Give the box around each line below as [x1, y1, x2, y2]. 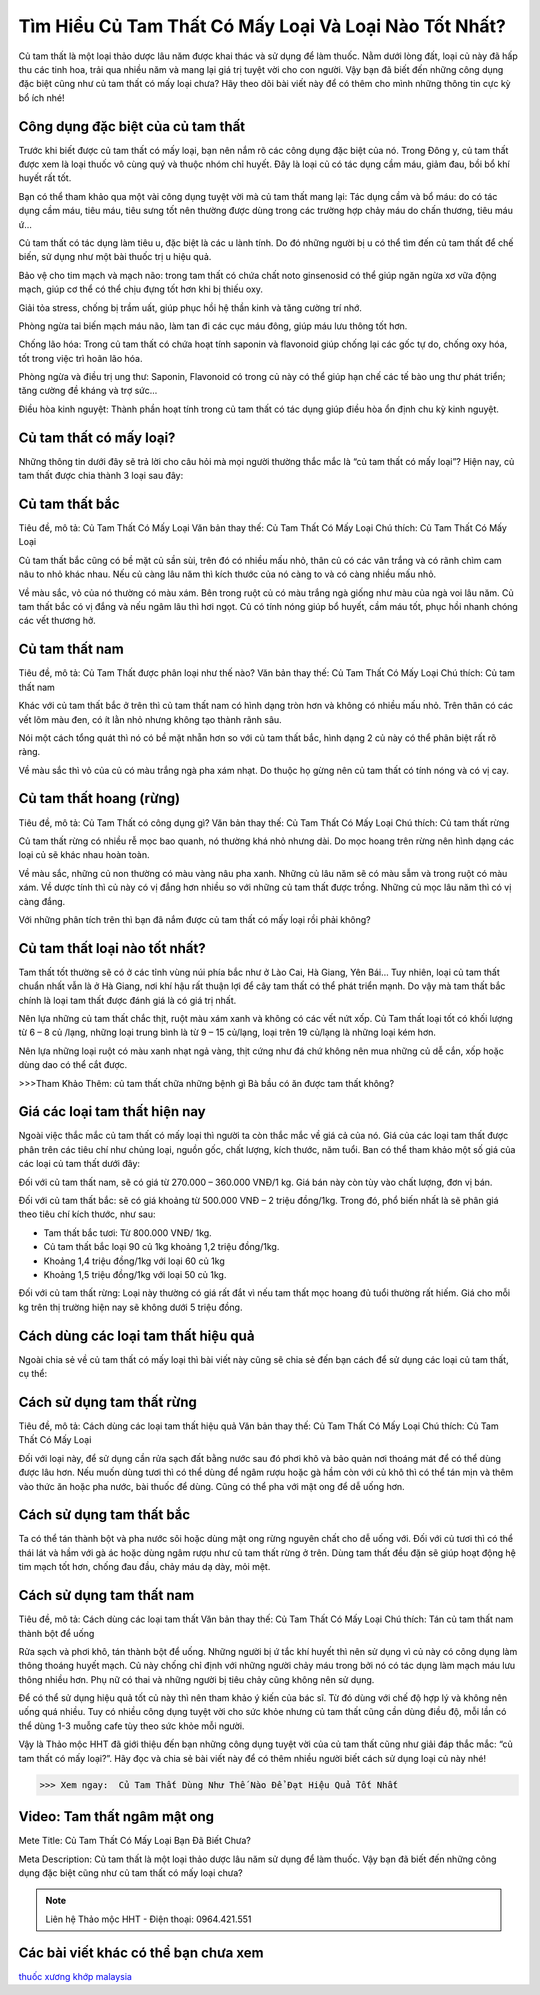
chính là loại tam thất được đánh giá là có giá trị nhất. [18, 994, 237, 1006]
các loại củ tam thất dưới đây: [18, 1158, 140, 1170]
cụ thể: [18, 1368, 48, 1380]
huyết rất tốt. [18, 172, 72, 184]
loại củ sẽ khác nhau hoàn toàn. [18, 849, 150, 861]
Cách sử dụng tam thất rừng [18, 1393, 197, 1410]
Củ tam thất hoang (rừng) [18, 790, 180, 807]
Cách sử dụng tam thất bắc [18, 1506, 191, 1524]
